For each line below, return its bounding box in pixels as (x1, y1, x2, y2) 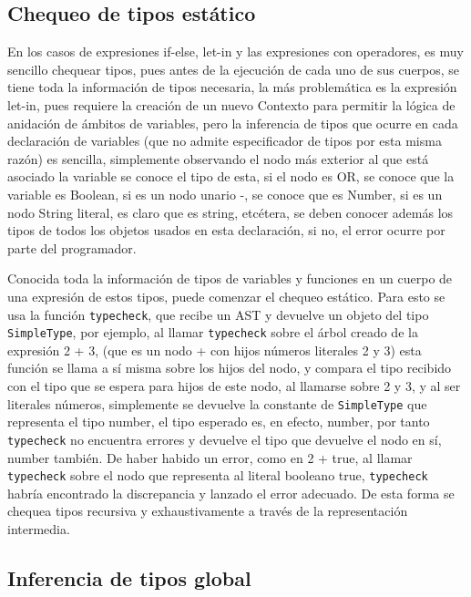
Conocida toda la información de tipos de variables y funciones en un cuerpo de (7, 269, 453, 288)
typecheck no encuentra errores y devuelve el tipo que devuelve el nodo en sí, (7, 429, 442, 448)
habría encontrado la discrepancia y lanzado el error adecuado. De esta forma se (7, 483, 455, 502)
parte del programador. (7, 238, 137, 257)
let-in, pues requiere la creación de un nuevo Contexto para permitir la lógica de (7, 95, 456, 114)
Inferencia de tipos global (7, 563, 251, 592)
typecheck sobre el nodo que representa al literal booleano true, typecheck (7, 466, 428, 485)
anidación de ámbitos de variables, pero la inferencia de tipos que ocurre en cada (7, 113, 458, 132)
